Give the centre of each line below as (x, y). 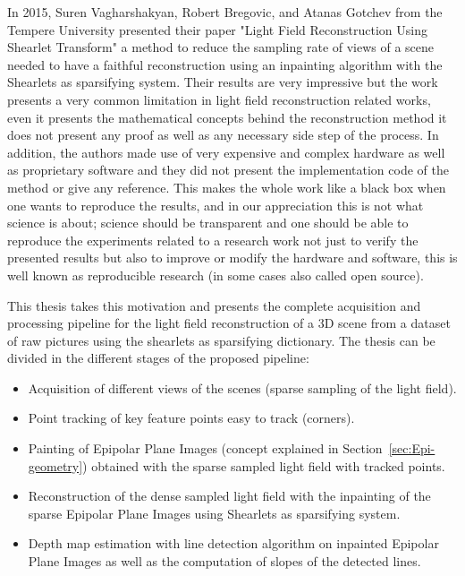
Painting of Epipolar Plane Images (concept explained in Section (205, 448)
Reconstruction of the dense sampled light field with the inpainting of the (229, 496)
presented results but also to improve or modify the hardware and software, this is (232, 258)
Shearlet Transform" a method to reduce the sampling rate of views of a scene (221, 47)
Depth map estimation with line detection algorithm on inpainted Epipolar (233, 543)
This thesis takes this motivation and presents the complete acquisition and (214, 305)
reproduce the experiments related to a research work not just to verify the (213, 240)
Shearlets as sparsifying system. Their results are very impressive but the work (223, 82)
